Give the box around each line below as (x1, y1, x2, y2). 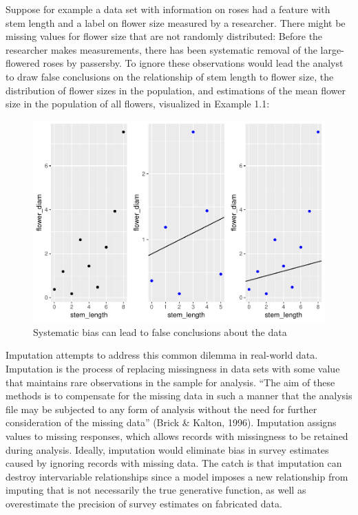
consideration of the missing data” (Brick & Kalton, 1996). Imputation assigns (6, 415, 337, 430)
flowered (6, 56, 40, 70)
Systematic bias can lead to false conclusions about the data (33, 324, 287, 339)
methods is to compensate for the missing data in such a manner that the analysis (6, 388, 352, 403)
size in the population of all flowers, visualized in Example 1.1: (6, 96, 270, 111)
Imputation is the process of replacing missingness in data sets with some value (6, 361, 340, 376)
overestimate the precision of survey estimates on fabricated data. (6, 496, 282, 510)
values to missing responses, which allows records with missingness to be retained (6, 429, 348, 443)
